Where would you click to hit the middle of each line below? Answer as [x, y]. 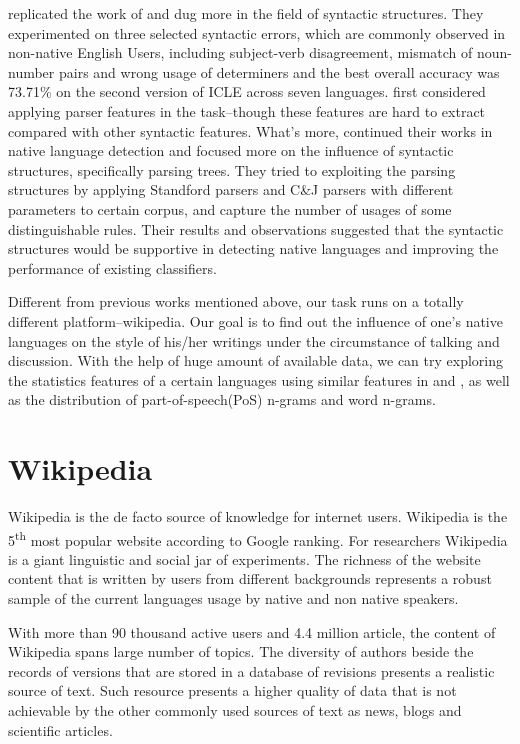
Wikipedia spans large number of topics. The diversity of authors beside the [241, 651]
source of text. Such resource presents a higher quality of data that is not [232, 690]
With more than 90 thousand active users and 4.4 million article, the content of [252, 631]
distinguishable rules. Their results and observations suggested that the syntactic [256, 228]
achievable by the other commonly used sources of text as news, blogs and [235, 710]
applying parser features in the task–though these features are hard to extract [247, 110]
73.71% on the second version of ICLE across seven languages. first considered [247, 91]
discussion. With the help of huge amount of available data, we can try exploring [255, 360]
